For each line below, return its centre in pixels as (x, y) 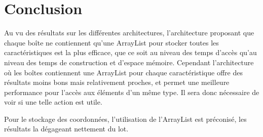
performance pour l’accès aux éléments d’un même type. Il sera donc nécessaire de (132, 92)
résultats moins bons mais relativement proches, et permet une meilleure (117, 82)
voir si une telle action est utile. (53, 102)
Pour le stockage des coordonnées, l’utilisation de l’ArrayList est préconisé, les (125, 119)
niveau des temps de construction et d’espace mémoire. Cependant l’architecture (129, 62)
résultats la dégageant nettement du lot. (66, 129)
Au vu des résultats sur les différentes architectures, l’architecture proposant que (129, 33)
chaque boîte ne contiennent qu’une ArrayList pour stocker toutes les (111, 42)
